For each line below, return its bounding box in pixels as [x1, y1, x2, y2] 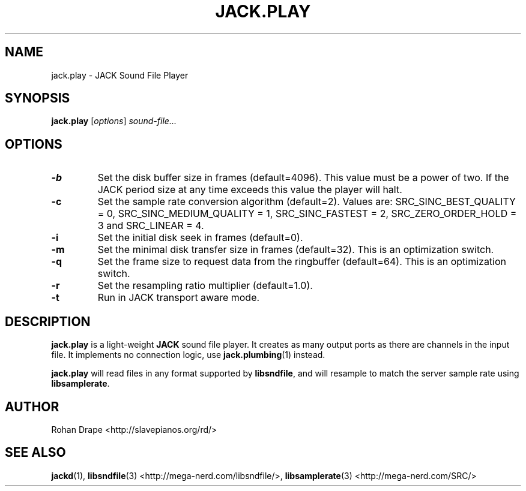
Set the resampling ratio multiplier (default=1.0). [97, 279, 313, 292]
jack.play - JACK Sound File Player [51, 70, 189, 80]
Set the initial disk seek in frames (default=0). [97, 231, 303, 244]
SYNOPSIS [5, 91, 70, 106]
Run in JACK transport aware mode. [97, 291, 260, 304]
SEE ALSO [5, 445, 66, 460]
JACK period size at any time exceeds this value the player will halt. [97, 183, 402, 196]
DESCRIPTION [5, 314, 91, 329]
